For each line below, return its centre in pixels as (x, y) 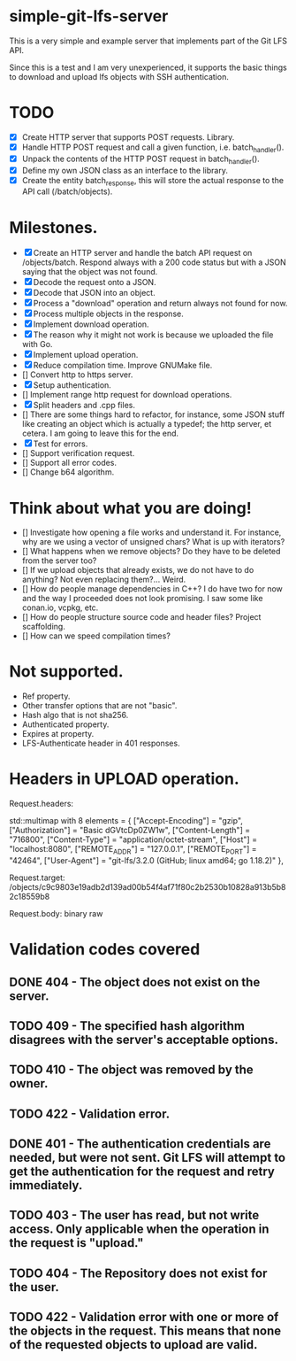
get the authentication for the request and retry (142, 1172)
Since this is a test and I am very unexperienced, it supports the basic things (148, 67)
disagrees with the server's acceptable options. (144, 1039)
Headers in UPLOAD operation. (125, 779)
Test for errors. (61, 444)
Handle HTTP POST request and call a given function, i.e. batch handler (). (153, 148)
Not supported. (66, 672)
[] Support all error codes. (69, 463)
